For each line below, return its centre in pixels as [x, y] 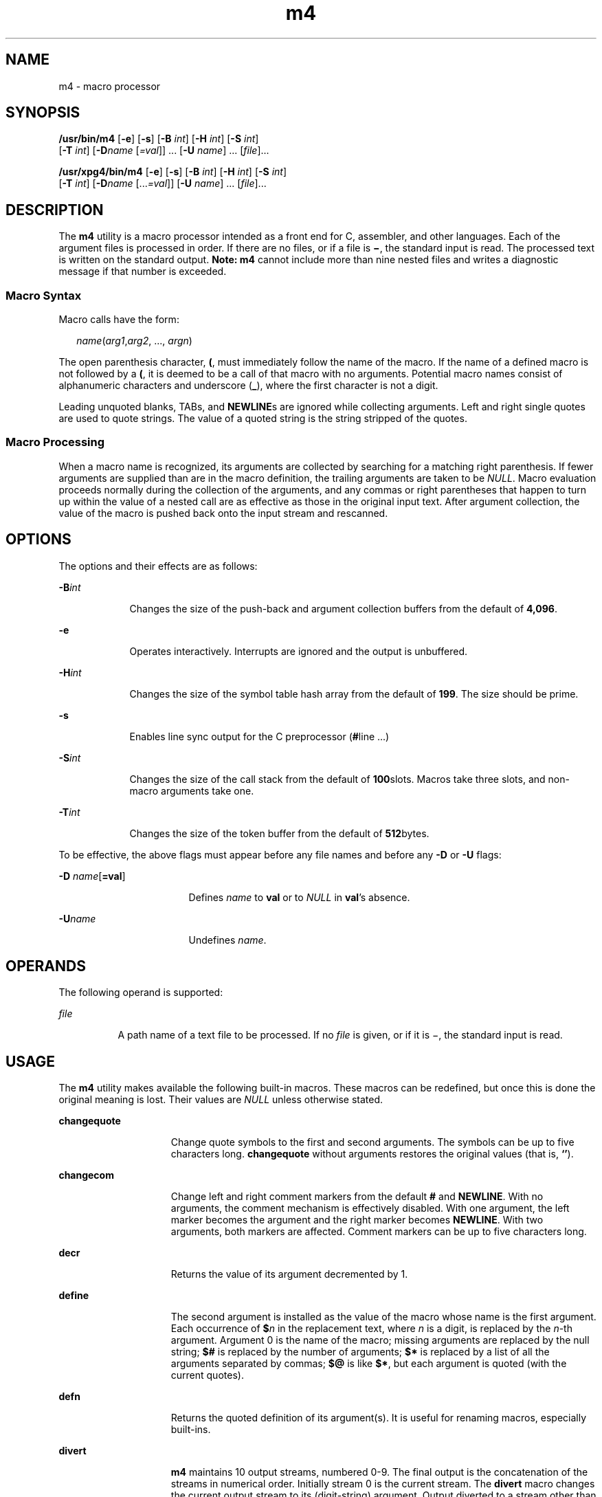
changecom [86, 1175]
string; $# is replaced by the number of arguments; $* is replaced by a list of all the [360, 1352]
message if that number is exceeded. [143, 271]
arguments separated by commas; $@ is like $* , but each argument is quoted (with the [369, 1364]
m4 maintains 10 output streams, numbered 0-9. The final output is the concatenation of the [379, 1472]
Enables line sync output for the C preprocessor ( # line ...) [259, 736]
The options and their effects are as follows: [158, 566]
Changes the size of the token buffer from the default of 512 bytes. [279, 833]
